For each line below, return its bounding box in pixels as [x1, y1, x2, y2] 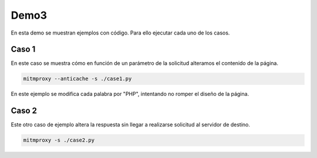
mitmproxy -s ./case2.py [23, 137, 95, 143]
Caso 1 [11, 44, 36, 54]
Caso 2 [11, 106, 38, 116]
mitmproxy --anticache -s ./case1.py [23, 75, 132, 82]
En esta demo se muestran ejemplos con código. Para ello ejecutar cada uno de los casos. [11, 29, 230, 36]
